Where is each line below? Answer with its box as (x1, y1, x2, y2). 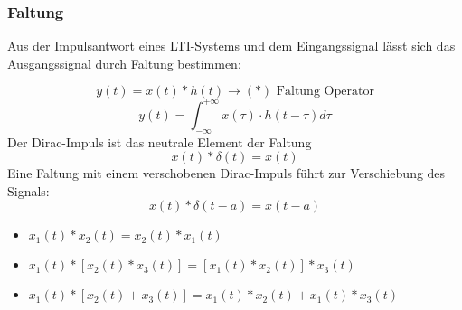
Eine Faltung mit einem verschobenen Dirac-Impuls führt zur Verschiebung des (7, 164, 446, 183)
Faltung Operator (276, 85, 374, 99)
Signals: (7, 181, 50, 200)
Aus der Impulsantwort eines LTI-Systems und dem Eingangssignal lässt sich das (7, 36, 456, 55)
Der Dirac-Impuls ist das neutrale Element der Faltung (7, 132, 312, 151)
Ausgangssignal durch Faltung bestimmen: (7, 53, 241, 72)
